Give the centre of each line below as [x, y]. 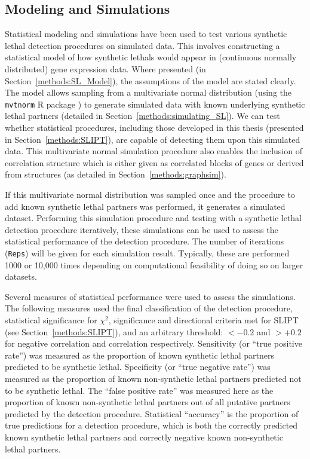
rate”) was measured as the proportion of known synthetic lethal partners [139, 355]
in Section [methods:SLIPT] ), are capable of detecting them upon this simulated [153, 139]
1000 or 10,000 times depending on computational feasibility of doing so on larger [154, 264]
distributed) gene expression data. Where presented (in [105, 68]
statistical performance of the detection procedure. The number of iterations [145, 241]
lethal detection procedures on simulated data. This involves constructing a [142, 45]
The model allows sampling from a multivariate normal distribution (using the [148, 92]
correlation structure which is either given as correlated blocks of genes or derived [154, 162]
